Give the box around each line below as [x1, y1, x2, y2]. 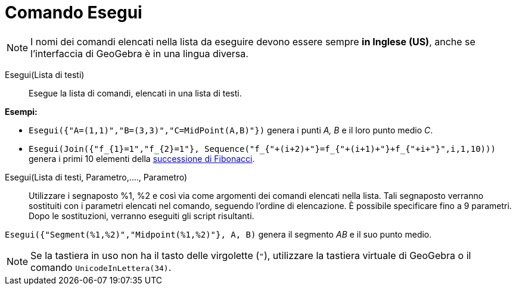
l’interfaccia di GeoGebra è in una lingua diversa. [30, 47, 248, 60]
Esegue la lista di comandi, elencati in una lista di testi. [29, 88, 242, 98]
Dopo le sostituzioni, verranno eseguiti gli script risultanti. [29, 210, 254, 221]
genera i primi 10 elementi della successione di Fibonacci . [29, 153, 255, 164]
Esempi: [5, 106, 38, 117]
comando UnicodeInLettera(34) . [30, 261, 172, 273]
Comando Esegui [5, 2, 142, 23]
